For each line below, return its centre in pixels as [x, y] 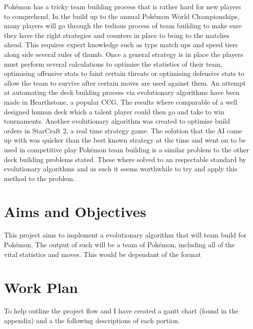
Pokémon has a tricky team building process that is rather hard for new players [123, 6]
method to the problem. [39, 178]
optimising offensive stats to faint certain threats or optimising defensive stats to [124, 73]
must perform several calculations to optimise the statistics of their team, [113, 64]
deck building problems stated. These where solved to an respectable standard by [125, 159]
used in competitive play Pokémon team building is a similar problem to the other [126, 149]
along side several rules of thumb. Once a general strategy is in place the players [124, 54]
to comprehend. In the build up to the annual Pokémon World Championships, [122, 16]
